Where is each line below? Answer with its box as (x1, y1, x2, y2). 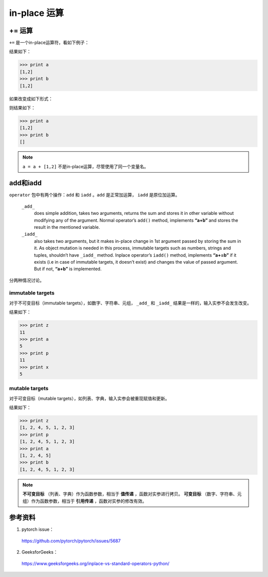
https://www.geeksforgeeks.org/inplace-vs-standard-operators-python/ (21, 560, 170, 567)
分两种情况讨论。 (9, 277, 44, 283)
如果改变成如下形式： (9, 96, 53, 101)
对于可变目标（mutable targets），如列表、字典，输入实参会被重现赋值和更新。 (9, 395, 170, 401)
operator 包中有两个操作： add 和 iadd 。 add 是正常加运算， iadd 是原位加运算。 (9, 192, 180, 198)
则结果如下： (9, 104, 36, 110)
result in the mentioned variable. (34, 224, 100, 230)
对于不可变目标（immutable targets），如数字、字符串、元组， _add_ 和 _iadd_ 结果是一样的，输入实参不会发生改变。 (9, 300, 252, 306)
